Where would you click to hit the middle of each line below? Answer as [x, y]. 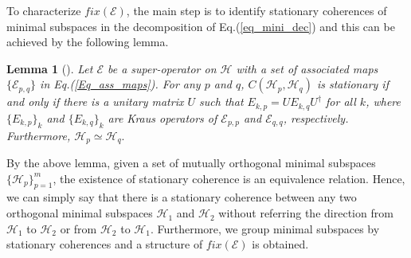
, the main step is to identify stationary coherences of [256, 10]
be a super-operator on [162, 68]
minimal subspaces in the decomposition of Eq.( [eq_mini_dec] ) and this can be [201, 26]
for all [341, 102]
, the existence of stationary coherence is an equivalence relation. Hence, [229, 178]
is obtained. [280, 244]
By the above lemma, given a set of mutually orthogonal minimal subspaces [191, 163]
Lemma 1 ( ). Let [50, 68]
